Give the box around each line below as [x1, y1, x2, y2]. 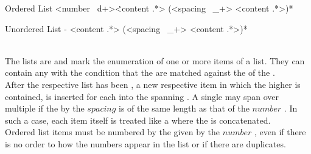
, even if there [254, 126, 306, 138]
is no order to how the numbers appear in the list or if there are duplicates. [5, 137, 286, 150]
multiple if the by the [5, 102, 85, 115]
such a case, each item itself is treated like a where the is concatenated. [5, 113, 271, 126]
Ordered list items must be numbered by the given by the [5, 126, 220, 138]
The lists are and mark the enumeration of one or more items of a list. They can [5, 54, 305, 67]
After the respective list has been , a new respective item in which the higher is [5, 78, 301, 90]
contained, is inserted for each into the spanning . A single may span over [5, 90, 279, 102]
